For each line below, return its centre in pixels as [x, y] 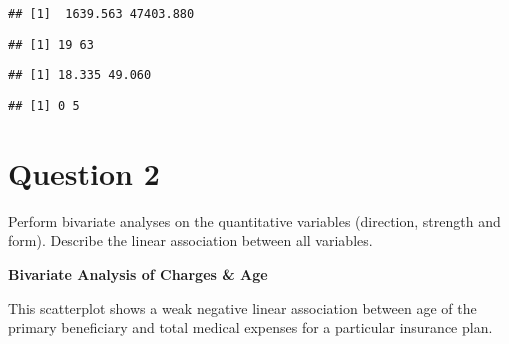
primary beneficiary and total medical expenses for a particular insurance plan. [250, 327]
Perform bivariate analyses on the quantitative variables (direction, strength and [254, 220]
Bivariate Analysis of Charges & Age [138, 273]
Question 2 [84, 172]
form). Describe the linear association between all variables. [190, 240]
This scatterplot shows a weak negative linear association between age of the [242, 307]
